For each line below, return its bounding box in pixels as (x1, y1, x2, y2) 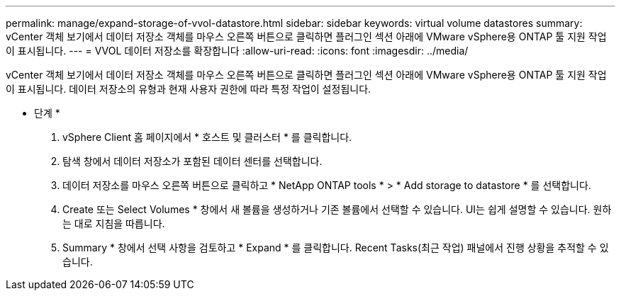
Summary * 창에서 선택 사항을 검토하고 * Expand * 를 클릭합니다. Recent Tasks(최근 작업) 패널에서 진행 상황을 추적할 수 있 (62, 241, 609, 254)
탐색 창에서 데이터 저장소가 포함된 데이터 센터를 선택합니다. (62, 155, 323, 167)
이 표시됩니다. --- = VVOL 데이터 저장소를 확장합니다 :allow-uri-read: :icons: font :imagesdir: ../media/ (6, 45, 469, 57)
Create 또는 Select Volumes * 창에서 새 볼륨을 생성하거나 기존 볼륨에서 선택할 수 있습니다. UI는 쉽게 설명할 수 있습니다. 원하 (62, 203, 612, 215)
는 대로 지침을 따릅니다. (62, 217, 165, 229)
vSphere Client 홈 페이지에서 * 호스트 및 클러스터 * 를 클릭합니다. (62, 131, 352, 143)
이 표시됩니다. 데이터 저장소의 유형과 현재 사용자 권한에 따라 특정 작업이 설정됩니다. (6, 83, 371, 95)
